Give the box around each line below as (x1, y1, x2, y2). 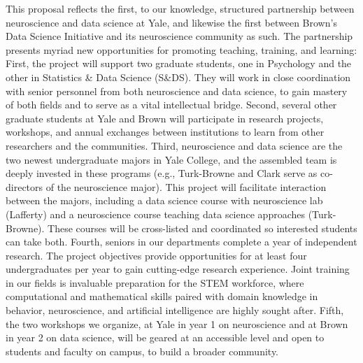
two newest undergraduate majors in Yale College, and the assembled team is (6, 152, 337, 166)
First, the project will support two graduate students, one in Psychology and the (6, 56, 352, 71)
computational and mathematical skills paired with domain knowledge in (6, 289, 318, 304)
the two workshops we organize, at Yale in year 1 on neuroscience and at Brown (6, 316, 348, 331)
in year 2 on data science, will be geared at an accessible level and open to (6, 330, 325, 345)
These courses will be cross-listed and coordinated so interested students (48, 220, 357, 235)
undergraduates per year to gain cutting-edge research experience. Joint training (6, 262, 350, 276)
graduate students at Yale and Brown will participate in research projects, (6, 111, 324, 125)
